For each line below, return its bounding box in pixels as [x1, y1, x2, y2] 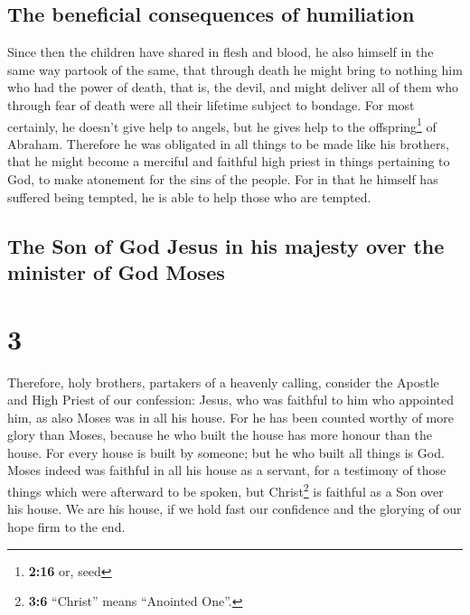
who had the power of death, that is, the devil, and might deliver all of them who [7, 78, 459, 97]
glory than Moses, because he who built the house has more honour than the [7, 425, 432, 444]
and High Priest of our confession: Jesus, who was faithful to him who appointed [7, 390, 455, 409]
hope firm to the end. [7, 517, 126, 536]
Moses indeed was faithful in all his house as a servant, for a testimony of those [7, 461, 446, 480]
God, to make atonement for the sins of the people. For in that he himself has [7, 170, 438, 189]
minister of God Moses [7, 257, 225, 285]
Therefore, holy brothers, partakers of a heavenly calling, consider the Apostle [7, 372, 439, 391]
